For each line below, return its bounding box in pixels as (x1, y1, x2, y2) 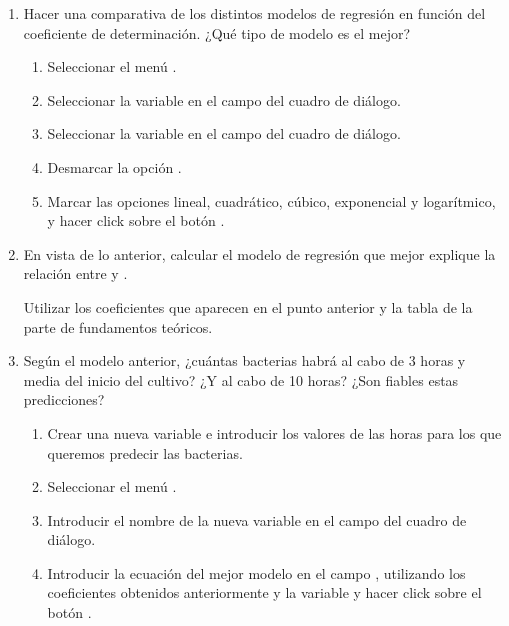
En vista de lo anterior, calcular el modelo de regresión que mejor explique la (23, 243, 496, 264)
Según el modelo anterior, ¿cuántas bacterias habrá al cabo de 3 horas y (23, 350, 466, 371)
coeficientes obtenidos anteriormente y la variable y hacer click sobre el (47, 582, 482, 603)
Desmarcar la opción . (47, 156, 182, 177)
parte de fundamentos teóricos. (23, 316, 213, 337)
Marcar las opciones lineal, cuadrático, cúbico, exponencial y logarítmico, (47, 190, 496, 211)
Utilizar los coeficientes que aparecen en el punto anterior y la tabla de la (23, 296, 473, 317)
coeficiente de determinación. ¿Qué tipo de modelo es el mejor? (23, 22, 411, 43)
